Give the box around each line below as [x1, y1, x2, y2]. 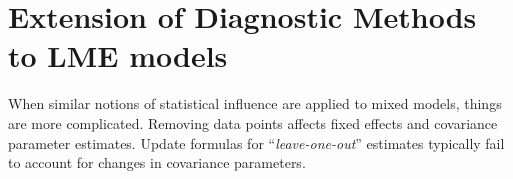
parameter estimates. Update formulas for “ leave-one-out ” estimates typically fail [8, 132, 505, 153]
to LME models [8, 35, 228, 76]
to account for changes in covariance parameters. [8, 152, 306, 173]
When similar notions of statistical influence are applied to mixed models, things [8, 93, 502, 114]
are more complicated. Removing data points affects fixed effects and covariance [8, 112, 498, 133]
